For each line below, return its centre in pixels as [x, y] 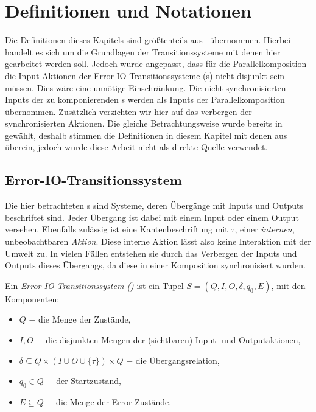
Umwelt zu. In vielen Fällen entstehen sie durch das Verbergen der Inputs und [151, 253]
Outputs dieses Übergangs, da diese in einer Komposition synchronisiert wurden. [155, 265]
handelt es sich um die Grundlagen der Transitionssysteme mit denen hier [143, 51]
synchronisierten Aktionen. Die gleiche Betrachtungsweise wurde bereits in [144, 123]
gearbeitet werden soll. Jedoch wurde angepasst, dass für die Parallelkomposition [156, 64]
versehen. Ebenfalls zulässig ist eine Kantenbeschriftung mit [117, 229]
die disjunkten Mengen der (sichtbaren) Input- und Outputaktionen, [173, 340]
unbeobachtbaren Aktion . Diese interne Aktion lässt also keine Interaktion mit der [158, 241]
